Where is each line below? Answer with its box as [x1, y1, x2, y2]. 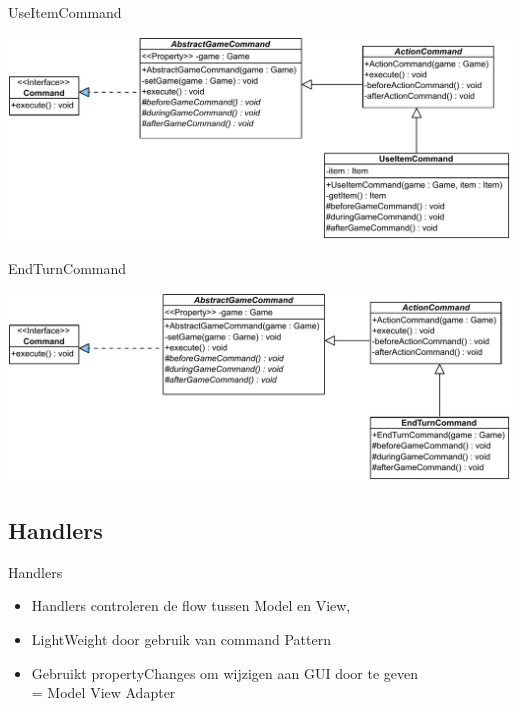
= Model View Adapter [31, 682, 176, 703]
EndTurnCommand [8, 258, 127, 279]
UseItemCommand [8, 2, 122, 22]
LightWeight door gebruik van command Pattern [31, 629, 332, 650]
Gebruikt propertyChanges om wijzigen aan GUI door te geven [31, 662, 419, 683]
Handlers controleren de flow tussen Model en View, [31, 595, 351, 616]
